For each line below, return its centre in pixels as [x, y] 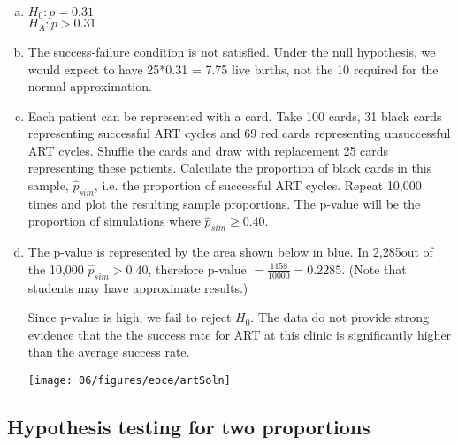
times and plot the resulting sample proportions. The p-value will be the [224, 203]
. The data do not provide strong [340, 317]
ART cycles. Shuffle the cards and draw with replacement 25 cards [208, 150]
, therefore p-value [197, 269]
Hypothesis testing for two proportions [189, 427]
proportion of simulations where [114, 221]
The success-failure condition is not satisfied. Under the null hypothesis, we [232, 51]
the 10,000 [56, 269]
